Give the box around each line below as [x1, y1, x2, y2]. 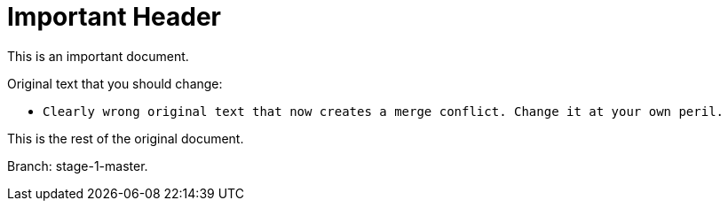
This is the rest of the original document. [7, 130, 244, 146]
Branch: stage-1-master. [7, 158, 148, 173]
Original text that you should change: [7, 75, 223, 91]
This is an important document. [7, 48, 189, 64]
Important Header [7, 2, 222, 32]
